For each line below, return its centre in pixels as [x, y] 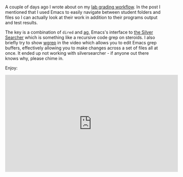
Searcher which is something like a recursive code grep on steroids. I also [80, 37]
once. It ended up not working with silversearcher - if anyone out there [77, 53]
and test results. [21, 23]
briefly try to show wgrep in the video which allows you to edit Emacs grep [81, 43]
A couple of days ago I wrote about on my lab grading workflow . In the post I [83, 7]
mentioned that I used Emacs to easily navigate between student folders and [83, 12]
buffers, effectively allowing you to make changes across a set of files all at [82, 48]
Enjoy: [12, 68]
